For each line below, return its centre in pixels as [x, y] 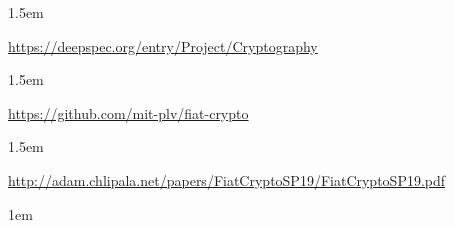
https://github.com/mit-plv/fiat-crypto [128, 112]
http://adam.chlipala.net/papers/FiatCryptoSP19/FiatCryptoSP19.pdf [227, 179]
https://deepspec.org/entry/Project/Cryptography [163, 45]
